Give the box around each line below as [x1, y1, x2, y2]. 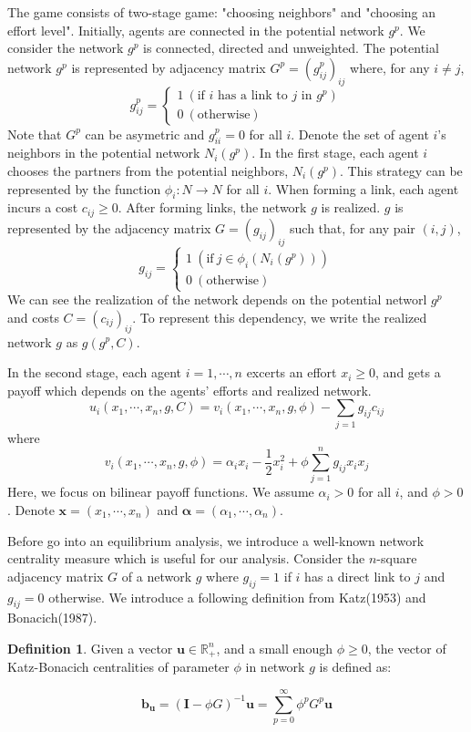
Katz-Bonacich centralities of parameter [7, 657, 230, 676]
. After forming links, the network [118, 198, 307, 217]
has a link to [218, 89, 288, 103]
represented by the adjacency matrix [7, 218, 211, 237]
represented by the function [7, 179, 161, 198]
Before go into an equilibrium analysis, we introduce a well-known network [7, 531, 425, 550]
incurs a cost [7, 198, 78, 217]
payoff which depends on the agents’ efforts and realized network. [7, 380, 372, 399]
